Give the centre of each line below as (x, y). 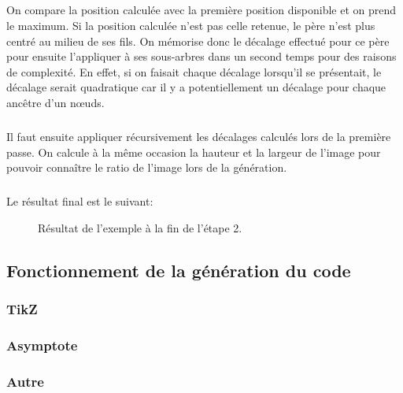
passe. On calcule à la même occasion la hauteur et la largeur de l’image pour (194, 152)
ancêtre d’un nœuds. (55, 102)
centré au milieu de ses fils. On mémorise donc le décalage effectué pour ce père (198, 41)
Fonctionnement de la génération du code (179, 270)
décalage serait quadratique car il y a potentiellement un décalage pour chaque (196, 87)
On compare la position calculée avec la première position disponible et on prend (201, 10)
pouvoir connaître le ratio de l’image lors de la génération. (147, 167)
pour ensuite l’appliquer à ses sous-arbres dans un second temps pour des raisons (201, 56)
